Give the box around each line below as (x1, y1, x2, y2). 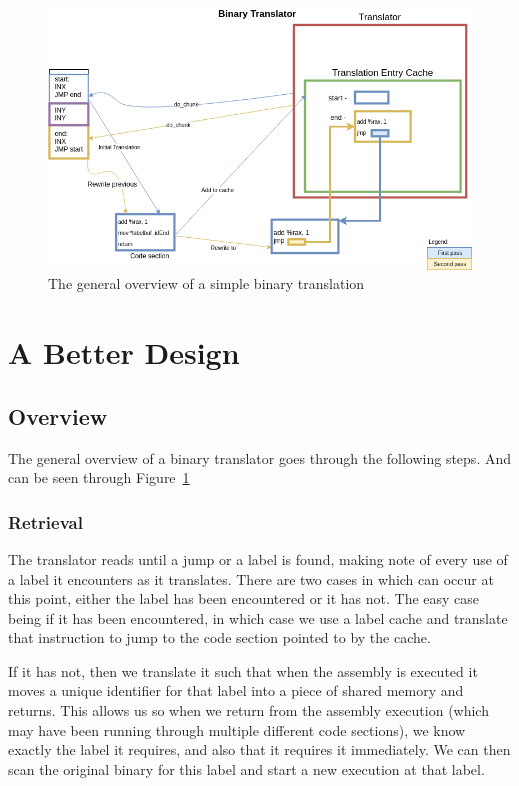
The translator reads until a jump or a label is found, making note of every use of (8, 548, 508, 569)
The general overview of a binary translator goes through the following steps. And (8, 447, 512, 468)
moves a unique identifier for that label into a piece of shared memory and (8, 680, 464, 701)
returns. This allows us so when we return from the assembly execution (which (8, 700, 489, 721)
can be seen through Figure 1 (8, 467, 190, 488)
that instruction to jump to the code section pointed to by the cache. (8, 627, 431, 648)
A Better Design (8, 332, 240, 373)
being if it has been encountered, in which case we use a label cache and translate (8, 607, 508, 628)
